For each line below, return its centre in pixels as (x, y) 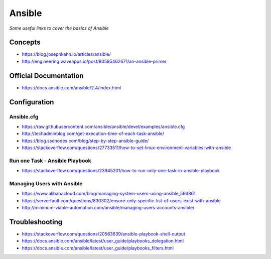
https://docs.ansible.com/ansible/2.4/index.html (72, 87)
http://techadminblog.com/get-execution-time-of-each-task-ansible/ (93, 134)
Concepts (25, 42)
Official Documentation (46, 76)
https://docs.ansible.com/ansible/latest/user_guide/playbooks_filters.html (98, 248)
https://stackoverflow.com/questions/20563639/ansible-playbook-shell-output (104, 234)
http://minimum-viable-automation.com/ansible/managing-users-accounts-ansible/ (108, 208)
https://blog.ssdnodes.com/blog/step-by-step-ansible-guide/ (85, 141)
